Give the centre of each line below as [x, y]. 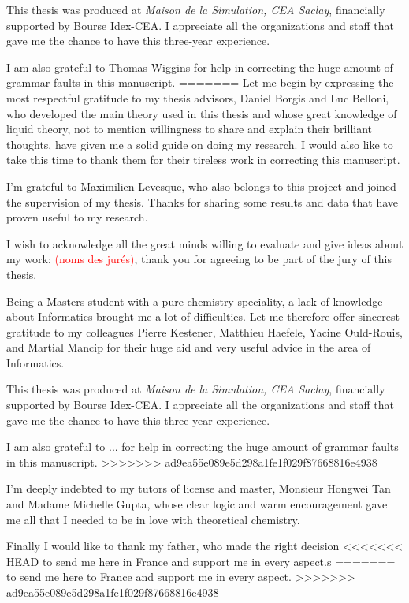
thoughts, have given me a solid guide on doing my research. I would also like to [200, 144]
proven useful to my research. [77, 217]
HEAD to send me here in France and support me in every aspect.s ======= [201, 561]
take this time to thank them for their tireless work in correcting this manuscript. [203, 160]
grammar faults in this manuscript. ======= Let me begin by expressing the [200, 82]
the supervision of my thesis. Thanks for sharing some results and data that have [203, 201]
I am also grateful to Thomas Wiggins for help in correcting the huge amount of [200, 67]
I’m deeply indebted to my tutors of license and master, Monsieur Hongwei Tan [199, 488]
